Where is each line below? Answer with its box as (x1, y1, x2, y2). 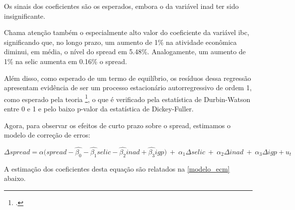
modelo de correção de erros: (4, 130, 90, 140)
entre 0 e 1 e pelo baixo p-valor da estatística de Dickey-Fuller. (4, 104, 194, 113)
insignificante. (4, 10, 45, 21)
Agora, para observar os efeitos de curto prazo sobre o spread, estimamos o (4, 120, 231, 130)
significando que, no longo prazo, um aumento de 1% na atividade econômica (4, 36, 237, 47)
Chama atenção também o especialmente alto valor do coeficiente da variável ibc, (4, 27, 250, 37)
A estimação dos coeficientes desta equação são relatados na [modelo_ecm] (4, 163, 230, 174)
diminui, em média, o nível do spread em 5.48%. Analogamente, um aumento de (4, 46, 246, 57)
